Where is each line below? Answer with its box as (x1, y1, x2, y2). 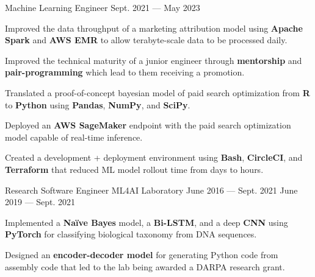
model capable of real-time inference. (5, 130, 143, 143)
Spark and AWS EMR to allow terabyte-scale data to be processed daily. (5, 33, 288, 46)
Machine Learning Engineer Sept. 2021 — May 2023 (5, 1, 200, 13)
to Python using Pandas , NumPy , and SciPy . (5, 98, 190, 111)
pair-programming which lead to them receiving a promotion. (5, 66, 245, 79)
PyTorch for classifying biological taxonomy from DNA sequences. (5, 228, 257, 240)
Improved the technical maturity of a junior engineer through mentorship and (5, 54, 302, 66)
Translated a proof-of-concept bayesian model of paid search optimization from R (5, 86, 310, 99)
